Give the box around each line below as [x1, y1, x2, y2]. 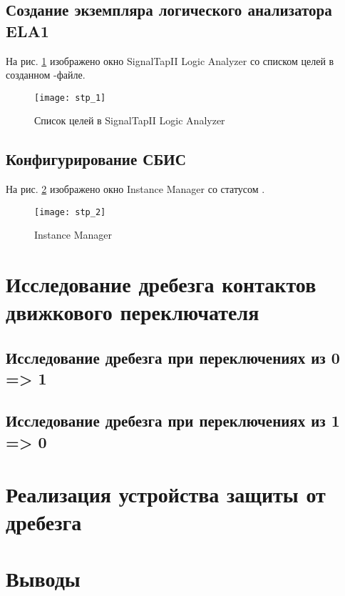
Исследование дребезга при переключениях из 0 [6, 347, 340, 369]
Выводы [6, 563, 81, 592]
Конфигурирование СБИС [6, 148, 186, 170]
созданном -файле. [6, 67, 86, 82]
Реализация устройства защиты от [6, 480, 326, 509]
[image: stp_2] [34, 207, 106, 217]
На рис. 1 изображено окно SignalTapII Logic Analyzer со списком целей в [6, 53, 334, 68]
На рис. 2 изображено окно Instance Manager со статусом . [6, 182, 265, 197]
